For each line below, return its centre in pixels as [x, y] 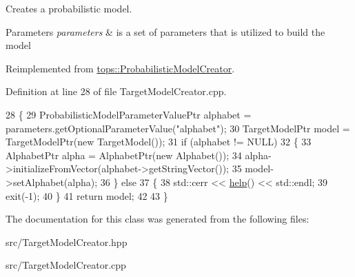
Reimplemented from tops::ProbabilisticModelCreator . [120, 68]
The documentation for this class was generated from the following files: [158, 219]
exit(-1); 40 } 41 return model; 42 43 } [87, 195]
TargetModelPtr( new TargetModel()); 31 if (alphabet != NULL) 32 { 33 [159, 142]
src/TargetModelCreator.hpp [67, 242]
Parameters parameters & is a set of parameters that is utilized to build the [165, 31]
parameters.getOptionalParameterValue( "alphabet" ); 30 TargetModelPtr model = [178, 128]
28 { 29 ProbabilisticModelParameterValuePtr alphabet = [129, 114]
